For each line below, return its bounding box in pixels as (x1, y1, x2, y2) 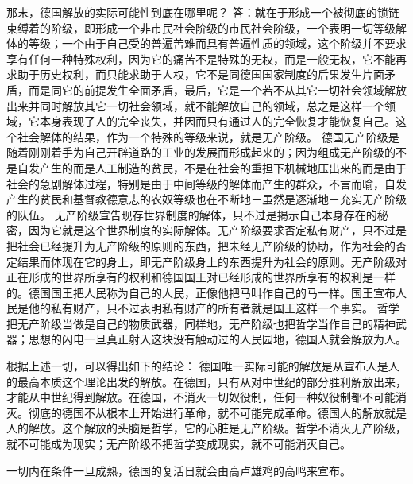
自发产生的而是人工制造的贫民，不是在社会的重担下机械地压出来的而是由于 (17, 159, 407, 176)
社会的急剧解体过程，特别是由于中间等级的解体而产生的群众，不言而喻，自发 (6, 175, 407, 192)
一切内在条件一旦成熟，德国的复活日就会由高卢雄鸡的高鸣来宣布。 (6, 462, 351, 478)
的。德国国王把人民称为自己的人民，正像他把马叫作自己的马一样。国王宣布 (6, 284, 396, 300)
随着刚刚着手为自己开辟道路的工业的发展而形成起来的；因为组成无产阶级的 (6, 144, 396, 161)
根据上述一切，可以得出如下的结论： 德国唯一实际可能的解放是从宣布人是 (6, 358, 388, 374)
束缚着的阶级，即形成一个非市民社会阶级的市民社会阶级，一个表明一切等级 (6, 19, 396, 36)
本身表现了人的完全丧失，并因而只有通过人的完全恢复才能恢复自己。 (39, 113, 396, 130)
